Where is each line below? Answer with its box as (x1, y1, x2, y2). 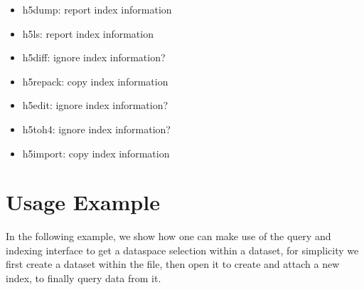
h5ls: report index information (22, 26, 154, 41)
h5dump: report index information (22, 2, 172, 16)
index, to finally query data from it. (6, 271, 161, 286)
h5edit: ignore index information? (22, 98, 168, 113)
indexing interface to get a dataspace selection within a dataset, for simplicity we (6, 242, 359, 257)
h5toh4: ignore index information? (22, 121, 171, 136)
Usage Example (6, 187, 160, 217)
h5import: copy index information (22, 145, 170, 160)
